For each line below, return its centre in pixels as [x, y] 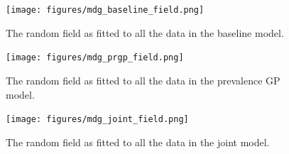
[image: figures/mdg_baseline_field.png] [105, 10]
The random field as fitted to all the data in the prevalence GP [143, 80]
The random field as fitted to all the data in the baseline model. [145, 32]
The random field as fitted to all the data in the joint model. [138, 142]
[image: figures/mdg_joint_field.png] [97, 120]
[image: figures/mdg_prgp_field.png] [95, 58]
